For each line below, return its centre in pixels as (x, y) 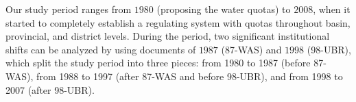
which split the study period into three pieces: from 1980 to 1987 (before (158, 63)
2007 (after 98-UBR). (50, 89)
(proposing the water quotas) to (224, 9)
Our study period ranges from (69, 9)
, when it (332, 9)
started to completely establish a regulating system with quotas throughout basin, (178, 22)
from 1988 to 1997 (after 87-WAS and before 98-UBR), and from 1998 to (190, 76)
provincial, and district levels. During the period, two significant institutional (168, 36)
